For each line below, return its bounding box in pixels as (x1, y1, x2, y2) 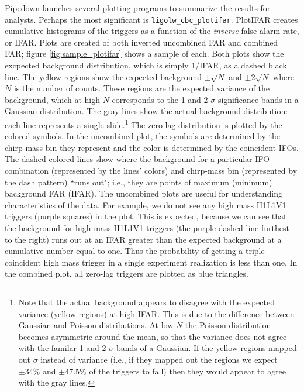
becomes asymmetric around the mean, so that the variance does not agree (18, 330, 287, 342)
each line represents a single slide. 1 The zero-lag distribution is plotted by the (5, 117, 282, 130)
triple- (246, 245, 268, 257)
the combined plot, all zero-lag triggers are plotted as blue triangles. (5, 267, 248, 280)
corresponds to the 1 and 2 (112, 93, 208, 105)
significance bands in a (217, 93, 299, 105)
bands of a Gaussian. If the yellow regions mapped (116, 342, 297, 354)
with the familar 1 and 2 (18, 342, 106, 354)
